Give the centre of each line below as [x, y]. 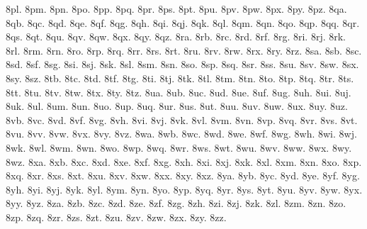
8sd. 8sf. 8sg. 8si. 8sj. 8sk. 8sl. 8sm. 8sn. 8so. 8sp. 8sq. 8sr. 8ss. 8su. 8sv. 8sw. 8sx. [182, 64]
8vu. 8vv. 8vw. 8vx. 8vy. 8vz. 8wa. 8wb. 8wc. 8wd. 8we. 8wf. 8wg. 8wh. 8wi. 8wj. [181, 134]
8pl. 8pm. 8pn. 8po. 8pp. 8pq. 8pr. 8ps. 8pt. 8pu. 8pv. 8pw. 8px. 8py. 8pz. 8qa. [176, 9]
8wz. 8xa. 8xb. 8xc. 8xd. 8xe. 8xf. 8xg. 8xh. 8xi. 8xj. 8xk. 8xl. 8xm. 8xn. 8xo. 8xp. [184, 161]
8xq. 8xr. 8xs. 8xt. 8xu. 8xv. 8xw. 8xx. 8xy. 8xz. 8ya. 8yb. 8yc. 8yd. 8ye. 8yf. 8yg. [183, 175]
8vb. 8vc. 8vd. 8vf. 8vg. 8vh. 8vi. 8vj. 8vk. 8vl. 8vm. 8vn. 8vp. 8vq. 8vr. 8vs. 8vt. [182, 119]
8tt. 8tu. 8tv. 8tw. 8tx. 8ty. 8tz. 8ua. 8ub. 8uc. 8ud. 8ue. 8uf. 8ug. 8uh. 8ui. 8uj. [179, 92]
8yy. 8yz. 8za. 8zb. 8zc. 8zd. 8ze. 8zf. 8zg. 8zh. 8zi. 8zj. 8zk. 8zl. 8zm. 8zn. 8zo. [176, 203]
